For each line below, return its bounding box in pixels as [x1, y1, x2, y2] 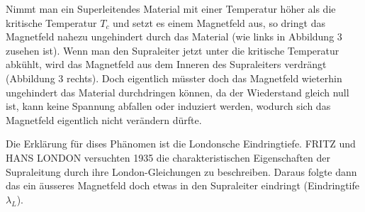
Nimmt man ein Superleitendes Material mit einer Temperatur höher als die [6, 1, 336, 16]
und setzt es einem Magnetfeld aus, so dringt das [113, 15, 325, 30]
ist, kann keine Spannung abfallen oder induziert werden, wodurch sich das [6, 99, 331, 113]
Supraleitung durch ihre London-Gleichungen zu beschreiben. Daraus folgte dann [6, 164, 357, 179]
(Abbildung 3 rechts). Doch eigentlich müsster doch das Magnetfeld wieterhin [6, 70, 342, 85]
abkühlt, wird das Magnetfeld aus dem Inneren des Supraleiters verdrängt [6, 57, 327, 72]
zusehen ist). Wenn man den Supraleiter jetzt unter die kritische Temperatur [6, 43, 339, 57]
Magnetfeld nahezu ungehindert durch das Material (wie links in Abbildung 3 [6, 29, 342, 44]
